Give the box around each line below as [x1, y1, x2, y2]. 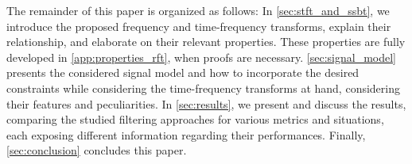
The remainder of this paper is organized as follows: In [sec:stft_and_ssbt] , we [6, 2, 390, 18]
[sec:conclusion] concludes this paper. [6, 142, 187, 158]
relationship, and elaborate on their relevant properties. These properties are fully [6, 33, 406, 50]
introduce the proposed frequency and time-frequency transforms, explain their [6, 17, 391, 34]
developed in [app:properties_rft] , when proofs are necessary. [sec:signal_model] [6, 48, 396, 65]
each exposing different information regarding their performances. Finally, [6, 126, 366, 143]
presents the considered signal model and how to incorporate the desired [6, 64, 360, 81]
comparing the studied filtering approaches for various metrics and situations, [6, 111, 384, 128]
